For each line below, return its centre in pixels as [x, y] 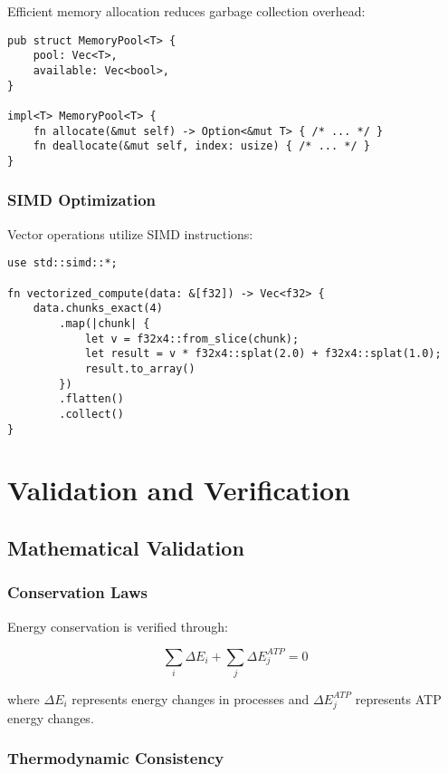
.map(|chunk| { [105, 323]
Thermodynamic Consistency [116, 758]
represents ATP [398, 698]
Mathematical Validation [126, 547]
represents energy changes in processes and [191, 698]
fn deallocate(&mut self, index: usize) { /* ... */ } [201, 146]
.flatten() [91, 399]
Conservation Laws [77, 592]
